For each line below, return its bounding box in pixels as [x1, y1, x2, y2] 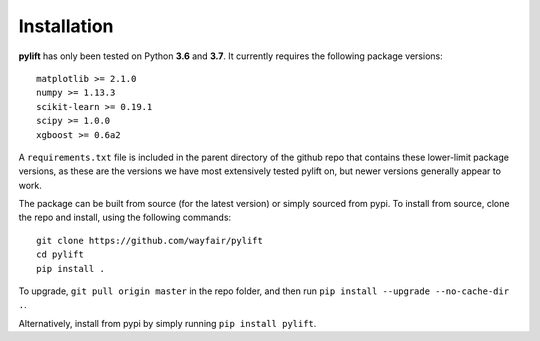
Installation [18, 15, 114, 37]
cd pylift [36, 249, 84, 260]
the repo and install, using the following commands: [18, 211, 232, 224]
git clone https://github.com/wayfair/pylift [36, 235, 264, 246]
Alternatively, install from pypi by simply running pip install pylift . [18, 317, 317, 329]
